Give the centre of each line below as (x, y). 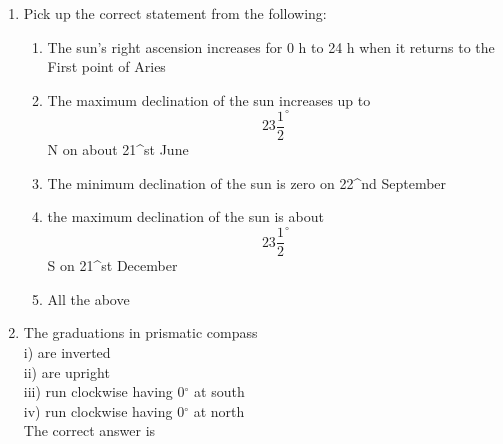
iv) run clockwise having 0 (104, 410)
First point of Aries (106, 66)
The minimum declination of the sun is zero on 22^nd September (247, 182)
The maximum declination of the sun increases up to (209, 99)
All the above (88, 298)
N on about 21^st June (118, 148)
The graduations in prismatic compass (140, 332)
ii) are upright (66, 371)
